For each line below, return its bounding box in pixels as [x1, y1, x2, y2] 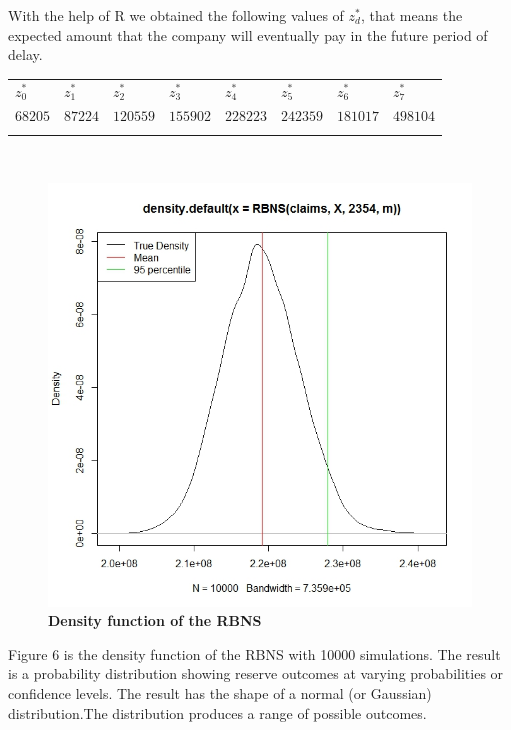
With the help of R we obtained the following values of [8, 5, 344, 25]
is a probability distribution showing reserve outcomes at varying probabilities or [8, 663, 504, 684]
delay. [8, 44, 43, 65]
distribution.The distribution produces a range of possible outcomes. [8, 702, 427, 723]
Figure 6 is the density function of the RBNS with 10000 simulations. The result [8, 643, 501, 664]
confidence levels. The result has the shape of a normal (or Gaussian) [8, 683, 432, 704]
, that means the [360, 5, 463, 25]
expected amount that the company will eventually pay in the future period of [8, 24, 488, 45]
